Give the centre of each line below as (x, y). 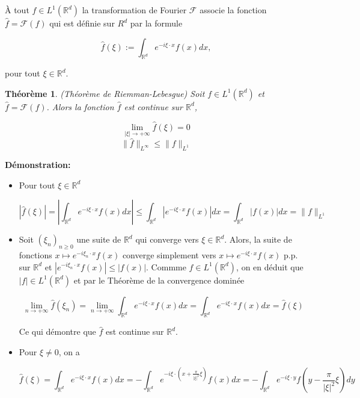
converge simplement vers (169, 255)
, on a (69, 352)
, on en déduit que (270, 266)
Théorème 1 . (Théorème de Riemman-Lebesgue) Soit (105, 93)
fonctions (35, 255)
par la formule (156, 23)
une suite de (99, 239)
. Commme (166, 266)
